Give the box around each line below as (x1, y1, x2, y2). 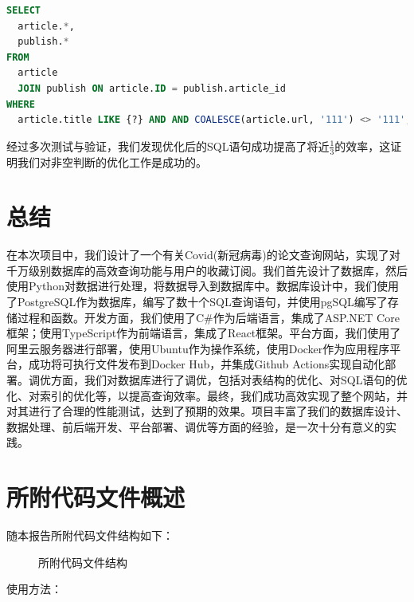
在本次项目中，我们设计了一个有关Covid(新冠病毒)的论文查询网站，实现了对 (6, 246, 400, 263)
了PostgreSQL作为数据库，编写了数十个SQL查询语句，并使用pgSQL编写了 (6, 293, 388, 310)
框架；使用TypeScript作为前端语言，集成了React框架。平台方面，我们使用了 (6, 325, 401, 341)
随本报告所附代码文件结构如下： (6, 527, 174, 544)
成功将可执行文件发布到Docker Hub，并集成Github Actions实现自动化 (28, 356, 385, 372)
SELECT (6, 5, 41, 16)
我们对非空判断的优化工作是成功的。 (17, 153, 207, 170)
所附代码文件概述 (6, 481, 186, 513)
